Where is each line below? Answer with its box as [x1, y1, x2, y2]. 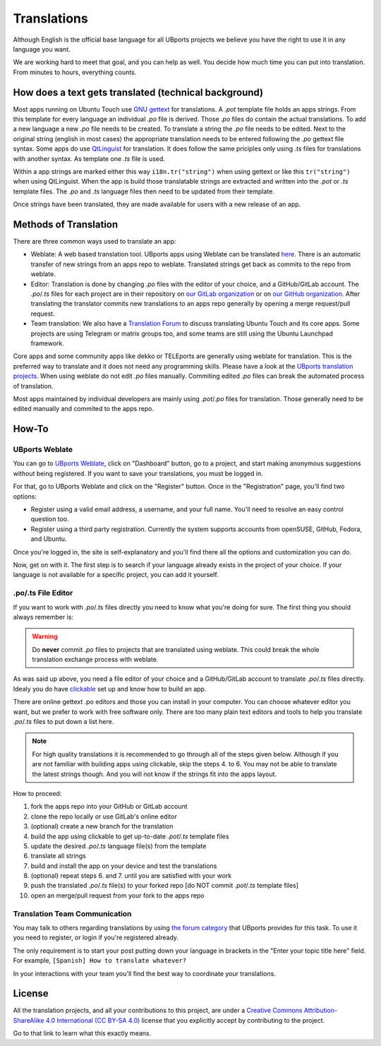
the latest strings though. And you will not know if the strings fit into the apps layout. [32, 770, 277, 778]
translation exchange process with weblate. [32, 655, 159, 664]
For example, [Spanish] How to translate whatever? [13, 956, 187, 965]
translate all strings [30, 852, 86, 860]
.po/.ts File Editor [13, 588, 73, 598]
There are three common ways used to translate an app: [13, 237, 176, 246]
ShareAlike [13, 1016, 44, 1024]
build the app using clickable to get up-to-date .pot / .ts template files [30, 832, 229, 840]
